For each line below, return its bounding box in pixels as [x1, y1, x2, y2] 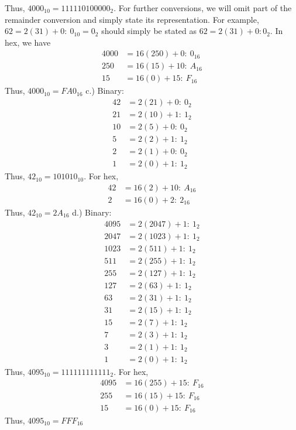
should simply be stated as [101, 25, 197, 37]
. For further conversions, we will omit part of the [113, 2, 292, 13]
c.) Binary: [85, 84, 124, 97]
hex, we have [5, 36, 51, 48]
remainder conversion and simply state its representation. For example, [5, 13, 259, 25]
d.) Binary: [72, 206, 112, 218]
